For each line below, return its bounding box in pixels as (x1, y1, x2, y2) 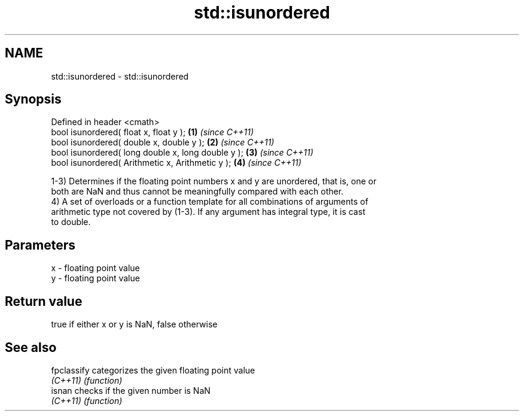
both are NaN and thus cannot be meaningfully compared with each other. (51, 186, 344, 197)
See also (5, 339, 57, 355)
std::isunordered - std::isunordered (51, 71, 189, 81)
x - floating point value (51, 263, 140, 274)
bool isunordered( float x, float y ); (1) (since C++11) (51, 127, 254, 138)
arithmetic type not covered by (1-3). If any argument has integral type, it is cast (51, 207, 365, 217)
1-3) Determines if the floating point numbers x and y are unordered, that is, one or (51, 176, 377, 187)
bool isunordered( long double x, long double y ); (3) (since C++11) (51, 147, 313, 158)
